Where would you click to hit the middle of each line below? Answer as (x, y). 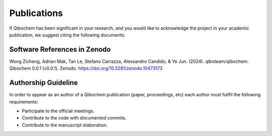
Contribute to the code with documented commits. (74, 118)
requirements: (24, 102)
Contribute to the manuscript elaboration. (65, 125)
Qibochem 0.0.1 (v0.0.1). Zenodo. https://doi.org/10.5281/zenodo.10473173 (86, 68)
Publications (36, 13)
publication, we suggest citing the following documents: (67, 35)
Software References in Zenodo (60, 49)
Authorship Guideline (44, 83)
